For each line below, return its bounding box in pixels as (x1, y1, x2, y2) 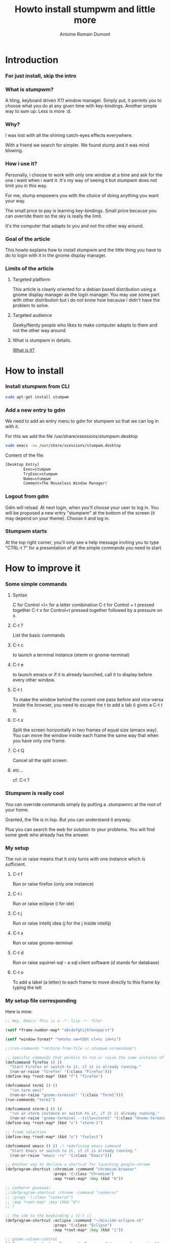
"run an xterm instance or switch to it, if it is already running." (10, 1111, 159, 1116)
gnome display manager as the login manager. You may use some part (12, 291, 160, 298)
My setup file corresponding (5, 997, 77, 1004)
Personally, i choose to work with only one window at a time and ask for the (5, 171, 163, 178)
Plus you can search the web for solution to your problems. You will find (5, 826, 155, 832)
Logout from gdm (5, 493, 49, 500)
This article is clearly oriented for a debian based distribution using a (12, 286, 156, 293)
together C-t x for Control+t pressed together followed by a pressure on (12, 607, 163, 613)
